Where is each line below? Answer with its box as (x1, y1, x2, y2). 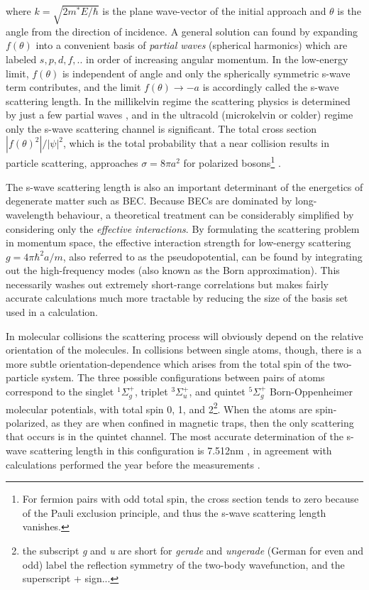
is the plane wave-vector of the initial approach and (102, 4, 326, 18)
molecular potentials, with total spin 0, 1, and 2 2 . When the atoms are (6, 399, 312, 416)
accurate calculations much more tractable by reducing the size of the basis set (6, 290, 348, 305)
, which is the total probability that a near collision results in (62, 136, 329, 151)
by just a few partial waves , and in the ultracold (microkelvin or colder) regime (6, 107, 353, 122)
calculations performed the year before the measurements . (6, 457, 260, 471)
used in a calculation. (6, 305, 98, 319)
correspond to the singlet (6, 384, 114, 399)
